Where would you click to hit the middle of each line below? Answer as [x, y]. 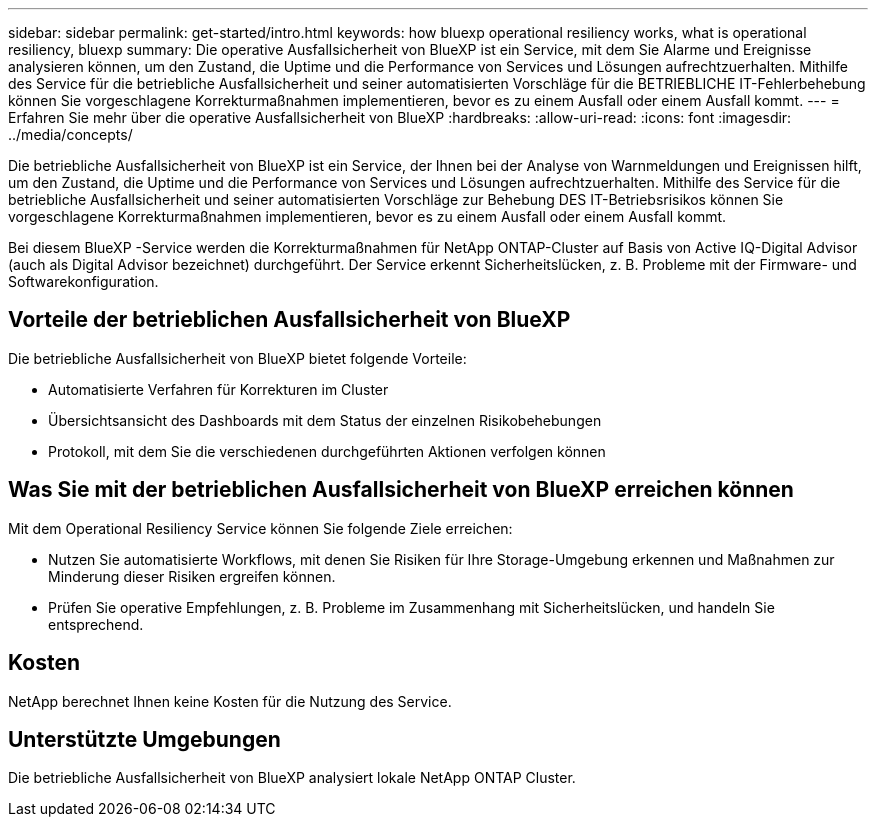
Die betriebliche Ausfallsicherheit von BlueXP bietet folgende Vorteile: [237, 358]
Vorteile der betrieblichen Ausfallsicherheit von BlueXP [289, 320]
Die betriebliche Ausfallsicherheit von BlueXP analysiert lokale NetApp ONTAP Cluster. [292, 778]
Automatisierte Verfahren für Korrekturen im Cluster [218, 389]
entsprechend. [96, 624]
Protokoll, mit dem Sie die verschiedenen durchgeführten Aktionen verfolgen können [327, 451]
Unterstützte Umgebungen [144, 739]
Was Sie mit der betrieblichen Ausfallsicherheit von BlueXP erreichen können [401, 490]
